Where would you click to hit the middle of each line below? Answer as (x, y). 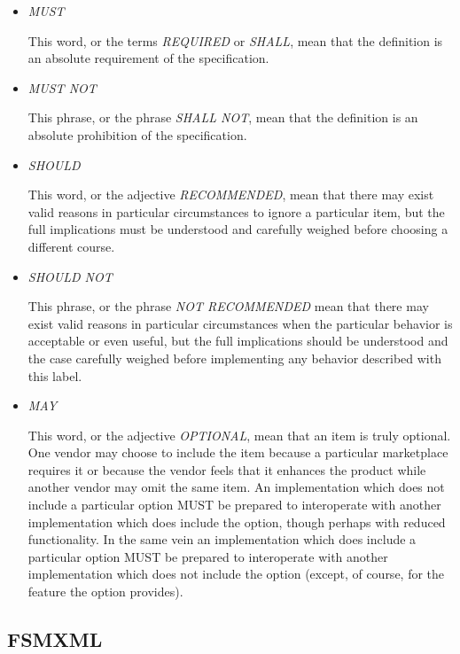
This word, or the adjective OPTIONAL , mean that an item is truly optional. (239, 435)
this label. (55, 375)
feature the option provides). (105, 592)
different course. (71, 246)
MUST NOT (62, 87)
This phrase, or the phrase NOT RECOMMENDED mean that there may (228, 306)
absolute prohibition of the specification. (137, 134)
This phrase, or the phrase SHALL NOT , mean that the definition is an (223, 117)
